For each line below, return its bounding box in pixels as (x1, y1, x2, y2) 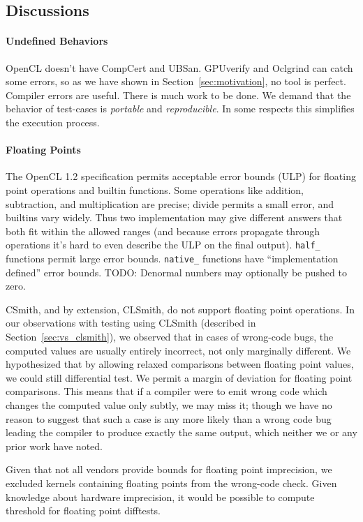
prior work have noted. (6, 438, 103, 453)
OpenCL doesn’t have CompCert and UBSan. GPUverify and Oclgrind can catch (6, 60, 353, 75)
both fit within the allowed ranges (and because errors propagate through (6, 223, 320, 238)
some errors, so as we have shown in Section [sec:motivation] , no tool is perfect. (6, 74, 346, 89)
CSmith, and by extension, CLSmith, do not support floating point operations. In (6, 301, 355, 316)
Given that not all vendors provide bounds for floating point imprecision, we (6, 462, 332, 477)
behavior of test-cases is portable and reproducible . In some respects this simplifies (6, 101, 355, 116)
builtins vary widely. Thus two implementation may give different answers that (6, 210, 343, 225)
